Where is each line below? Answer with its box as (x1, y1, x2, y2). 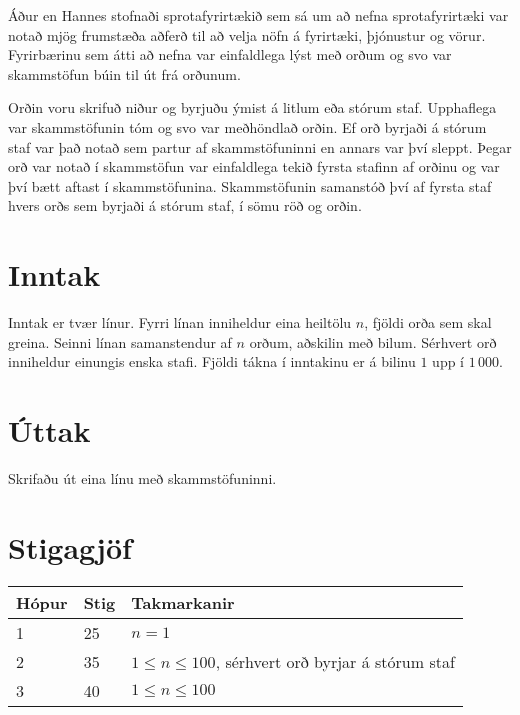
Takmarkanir (131, 590, 235, 614)
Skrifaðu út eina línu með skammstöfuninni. (8, 467, 277, 488)
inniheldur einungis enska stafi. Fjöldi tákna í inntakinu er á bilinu (8, 351, 416, 372)
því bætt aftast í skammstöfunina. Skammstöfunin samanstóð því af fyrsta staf (8, 175, 492, 196)
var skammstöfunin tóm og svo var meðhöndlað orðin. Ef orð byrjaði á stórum (8, 116, 487, 137)
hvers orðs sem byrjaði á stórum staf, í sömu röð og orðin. (8, 195, 362, 216)
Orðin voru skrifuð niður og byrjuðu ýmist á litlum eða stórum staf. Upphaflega (8, 97, 497, 118)
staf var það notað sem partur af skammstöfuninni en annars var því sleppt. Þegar (8, 136, 512, 157)
